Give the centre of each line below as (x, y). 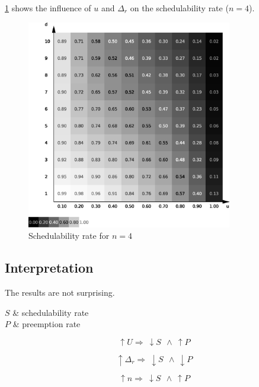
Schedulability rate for (69, 236)
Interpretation (49, 268)
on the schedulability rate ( (179, 8)
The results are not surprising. (60, 292)
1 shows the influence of (48, 8)
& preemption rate (47, 324)
